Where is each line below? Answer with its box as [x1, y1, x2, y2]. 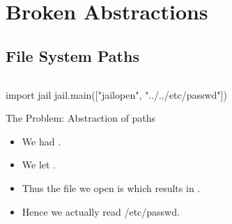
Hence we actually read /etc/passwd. [22, 204, 180, 218]
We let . [22, 157, 56, 172]
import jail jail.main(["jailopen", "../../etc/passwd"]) [6, 87, 227, 102]
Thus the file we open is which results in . [22, 180, 201, 195]
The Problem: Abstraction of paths [6, 111, 156, 125]
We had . [22, 134, 61, 148]
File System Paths [6, 45, 139, 66]
